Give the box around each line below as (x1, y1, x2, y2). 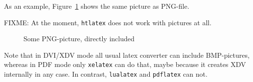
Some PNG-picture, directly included (23, 33, 135, 44)
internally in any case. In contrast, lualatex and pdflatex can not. (4, 69, 207, 79)
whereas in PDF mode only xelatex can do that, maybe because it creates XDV (4, 59, 246, 69)
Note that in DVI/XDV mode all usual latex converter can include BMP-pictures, (4, 49, 250, 60)
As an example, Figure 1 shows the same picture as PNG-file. (4, 1, 189, 11)
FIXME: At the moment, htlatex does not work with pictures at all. (4, 17, 212, 27)
